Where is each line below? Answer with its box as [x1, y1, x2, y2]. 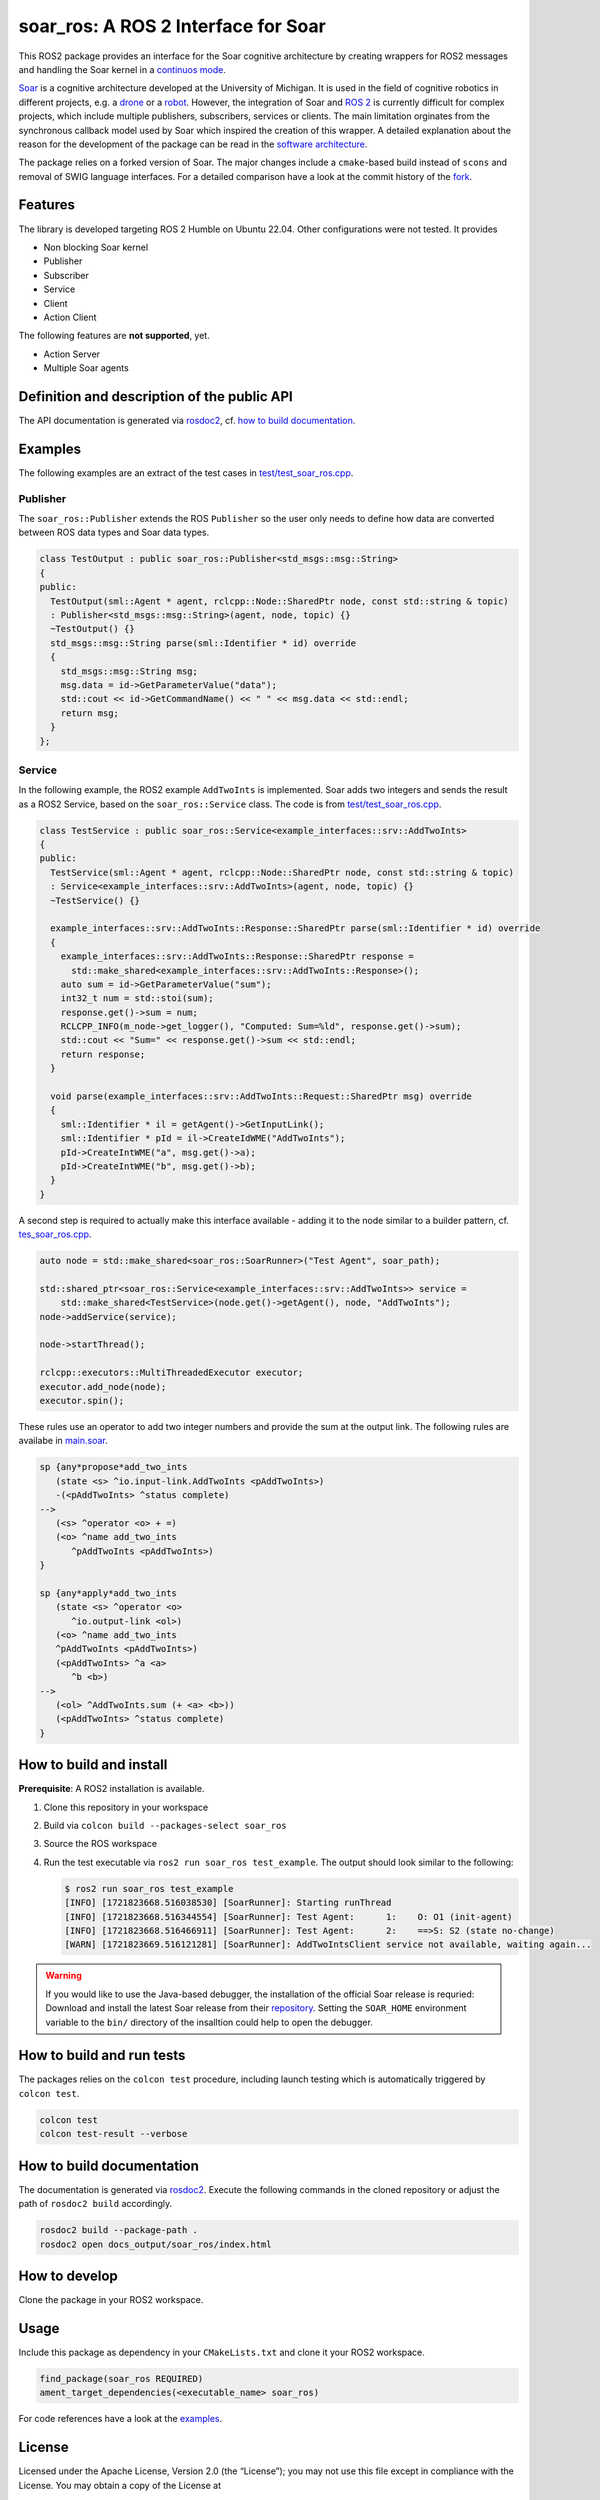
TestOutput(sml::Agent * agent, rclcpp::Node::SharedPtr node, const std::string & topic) [50, 595, 509, 607]
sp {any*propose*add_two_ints [39, 1461, 188, 1473]
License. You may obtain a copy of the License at [18, 2479, 222, 2491]
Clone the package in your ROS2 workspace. [18, 2294, 204, 2306]
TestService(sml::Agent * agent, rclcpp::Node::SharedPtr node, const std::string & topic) [50, 866, 515, 878]
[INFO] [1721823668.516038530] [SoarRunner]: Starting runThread [64, 1897, 392, 1909]
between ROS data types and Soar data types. [18, 526, 210, 539]
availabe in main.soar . [18, 1435, 109, 1447]
